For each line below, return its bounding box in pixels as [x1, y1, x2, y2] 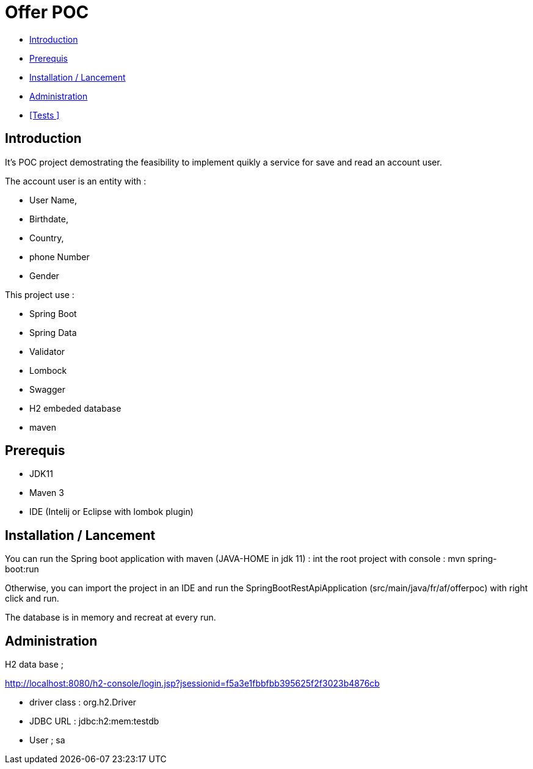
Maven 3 [29, 487, 64, 498]
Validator [29, 346, 65, 357]
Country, [29, 232, 64, 243]
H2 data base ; [5, 659, 64, 670]
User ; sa [29, 735, 65, 746]
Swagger [29, 384, 65, 395]
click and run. [5, 593, 59, 604]
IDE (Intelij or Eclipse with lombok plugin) [29, 506, 194, 517]
